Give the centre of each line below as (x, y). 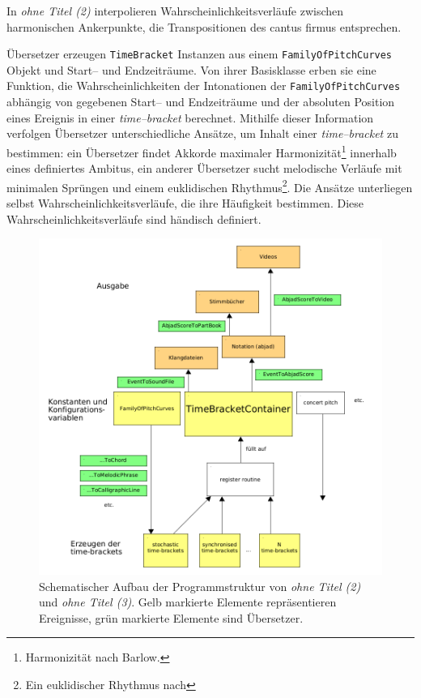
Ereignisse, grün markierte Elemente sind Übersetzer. (171, 617)
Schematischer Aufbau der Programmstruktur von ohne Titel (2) (200, 586)
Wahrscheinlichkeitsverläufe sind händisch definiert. (134, 218)
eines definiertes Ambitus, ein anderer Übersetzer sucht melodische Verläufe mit (204, 168)
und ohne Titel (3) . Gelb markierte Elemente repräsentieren (188, 602)
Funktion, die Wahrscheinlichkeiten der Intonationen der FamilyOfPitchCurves (204, 86)
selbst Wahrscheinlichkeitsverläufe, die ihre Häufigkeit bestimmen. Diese (185, 202)
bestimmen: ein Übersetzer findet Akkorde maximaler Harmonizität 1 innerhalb (202, 151)
